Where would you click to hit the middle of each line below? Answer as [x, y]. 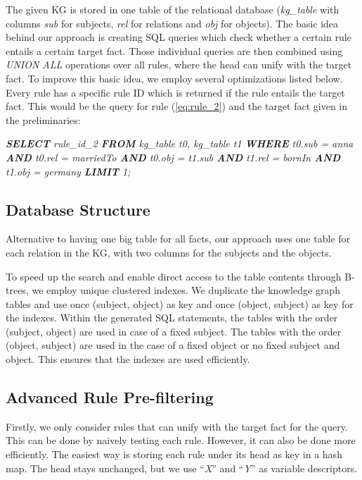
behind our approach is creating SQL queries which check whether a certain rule [179, 37]
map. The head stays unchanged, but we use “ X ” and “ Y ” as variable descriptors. [182, 468]
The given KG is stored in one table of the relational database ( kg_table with [173, 9]
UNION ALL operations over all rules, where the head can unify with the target [179, 64]
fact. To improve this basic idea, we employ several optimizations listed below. [174, 78]
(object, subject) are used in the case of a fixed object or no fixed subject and [173, 345]
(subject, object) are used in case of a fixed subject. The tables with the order [174, 331]
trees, [17, 290]
